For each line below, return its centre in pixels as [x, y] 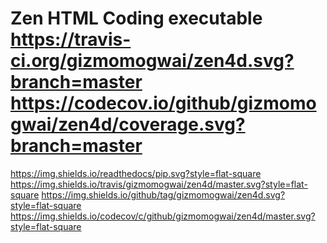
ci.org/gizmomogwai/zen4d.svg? [152, 61]
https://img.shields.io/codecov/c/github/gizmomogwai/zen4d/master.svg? [163, 216]
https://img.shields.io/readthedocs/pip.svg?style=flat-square [136, 173]
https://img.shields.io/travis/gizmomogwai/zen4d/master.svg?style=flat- [159, 184]
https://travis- [71, 39]
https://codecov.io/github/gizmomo [163, 103]
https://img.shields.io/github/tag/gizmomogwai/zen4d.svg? [163, 194]
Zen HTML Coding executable [136, 18]
